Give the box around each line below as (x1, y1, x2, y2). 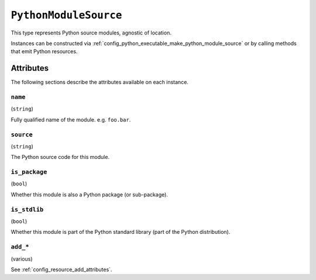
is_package (11, 168, 47, 176)
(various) (11, 255, 33, 262)
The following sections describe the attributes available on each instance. (11, 79, 188, 86)
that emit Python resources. (11, 48, 78, 55)
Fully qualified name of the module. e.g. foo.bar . (11, 116, 131, 123)
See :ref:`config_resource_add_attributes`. (11, 266, 112, 273)
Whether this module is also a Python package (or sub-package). (11, 191, 168, 198)
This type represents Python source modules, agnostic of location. (11, 29, 172, 36)
